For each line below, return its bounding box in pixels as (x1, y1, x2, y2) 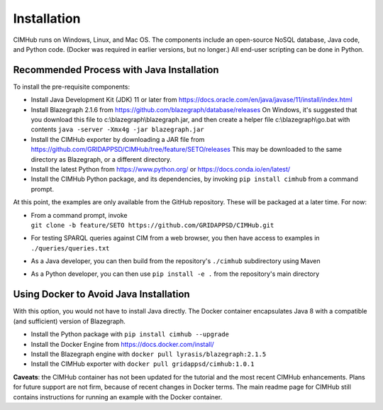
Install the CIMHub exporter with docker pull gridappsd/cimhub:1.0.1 (30, 360, 255, 368)
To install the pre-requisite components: (13, 82, 131, 91)
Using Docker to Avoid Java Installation (13, 288, 191, 301)
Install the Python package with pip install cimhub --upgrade (30, 330, 230, 338)
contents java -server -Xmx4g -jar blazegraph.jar (30, 125, 205, 134)
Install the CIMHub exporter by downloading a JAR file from (30, 135, 205, 143)
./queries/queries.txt (30, 244, 110, 252)
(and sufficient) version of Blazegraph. (13, 316, 126, 326)
